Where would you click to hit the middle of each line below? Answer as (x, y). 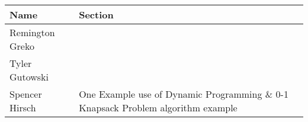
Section (96, 15)
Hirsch (23, 107)
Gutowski (29, 77)
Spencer (26, 94)
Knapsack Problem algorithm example (158, 107)
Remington (32, 32)
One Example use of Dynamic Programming (171, 94)
